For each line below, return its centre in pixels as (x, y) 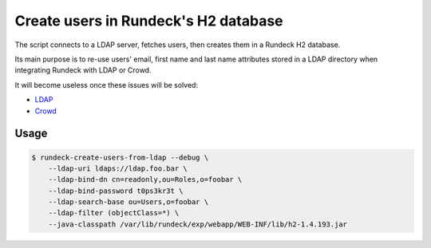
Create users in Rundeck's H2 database (149, 21)
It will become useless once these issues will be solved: (107, 85)
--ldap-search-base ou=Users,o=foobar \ (129, 202)
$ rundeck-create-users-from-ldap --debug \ (120, 157)
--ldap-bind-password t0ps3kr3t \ (116, 191)
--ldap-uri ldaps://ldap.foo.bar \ (118, 168)
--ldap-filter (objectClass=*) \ (114, 213)
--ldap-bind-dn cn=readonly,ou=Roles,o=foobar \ (145, 180)
